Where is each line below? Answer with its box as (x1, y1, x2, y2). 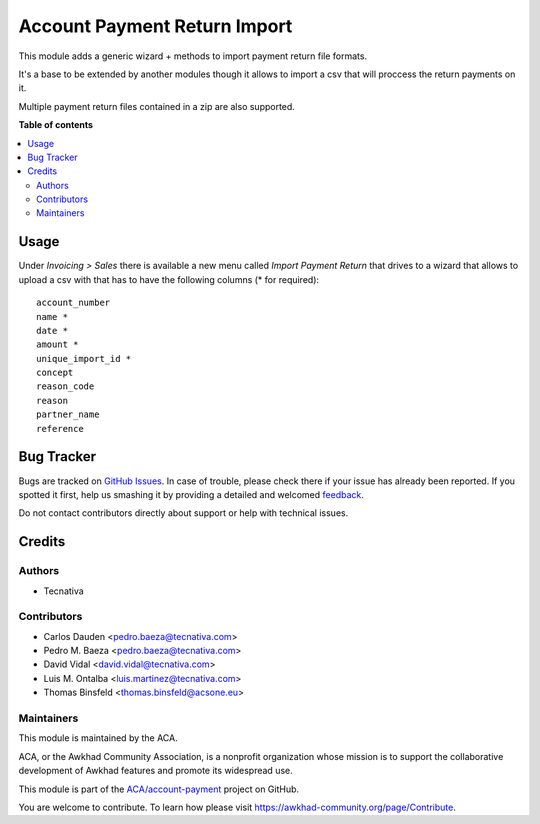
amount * (36, 339, 79, 350)
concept (36, 367, 74, 379)
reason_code (36, 381, 95, 392)
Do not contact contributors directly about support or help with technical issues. (18, 507, 349, 519)
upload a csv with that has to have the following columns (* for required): (18, 273, 320, 285)
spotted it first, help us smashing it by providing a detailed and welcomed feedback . (18, 488, 365, 500)
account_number (36, 297, 111, 309)
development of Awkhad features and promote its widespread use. (18, 765, 294, 777)
